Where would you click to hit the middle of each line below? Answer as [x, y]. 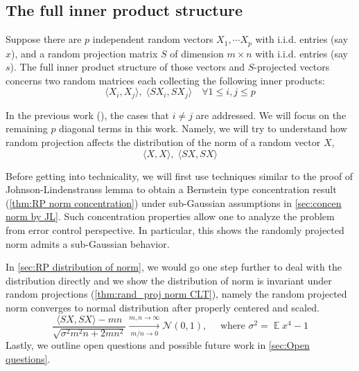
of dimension [197, 53]
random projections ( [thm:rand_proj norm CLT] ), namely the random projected [176, 294]
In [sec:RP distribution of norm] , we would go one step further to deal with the [174, 267]
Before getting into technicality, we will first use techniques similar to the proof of [179, 175]
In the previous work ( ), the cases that [87, 115]
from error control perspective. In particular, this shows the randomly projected [175, 230]
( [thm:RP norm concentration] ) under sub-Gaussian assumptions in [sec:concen [174, 202]
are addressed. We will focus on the [271, 115]
